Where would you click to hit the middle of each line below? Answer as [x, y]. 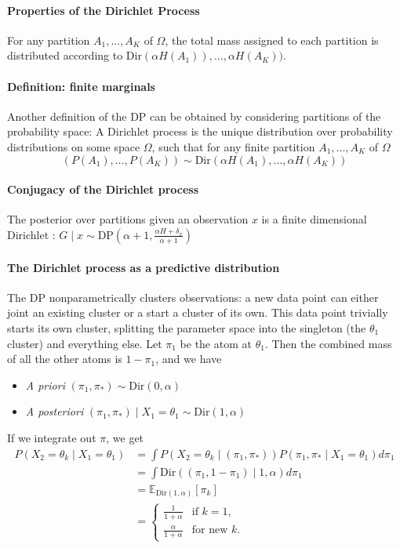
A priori [45, 385]
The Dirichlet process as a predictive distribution [144, 267]
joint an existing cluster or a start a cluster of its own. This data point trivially [198, 312]
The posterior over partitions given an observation [128, 219]
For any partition [49, 40]
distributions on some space [74, 146]
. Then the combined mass [328, 343]
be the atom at [216, 343]
